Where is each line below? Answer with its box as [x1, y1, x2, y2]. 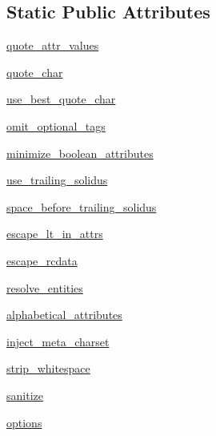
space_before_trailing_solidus [6, 198, 157, 215]
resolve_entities [6, 279, 83, 296]
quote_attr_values [6, 37, 99, 54]
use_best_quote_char [6, 91, 116, 107]
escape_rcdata [6, 252, 78, 268]
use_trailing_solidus [6, 172, 108, 188]
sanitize [6, 386, 43, 403]
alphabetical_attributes [6, 306, 122, 323]
